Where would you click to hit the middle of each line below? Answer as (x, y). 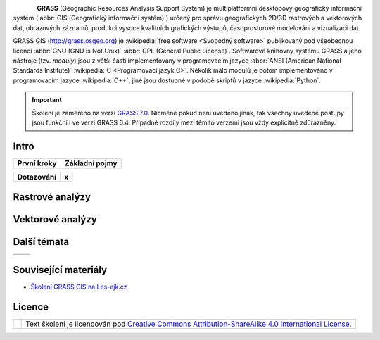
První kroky (37, 163)
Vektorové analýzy (55, 219)
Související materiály (60, 270)
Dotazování (37, 177)
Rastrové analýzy (52, 197)
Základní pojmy (91, 163)
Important (47, 100)
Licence (31, 307)
